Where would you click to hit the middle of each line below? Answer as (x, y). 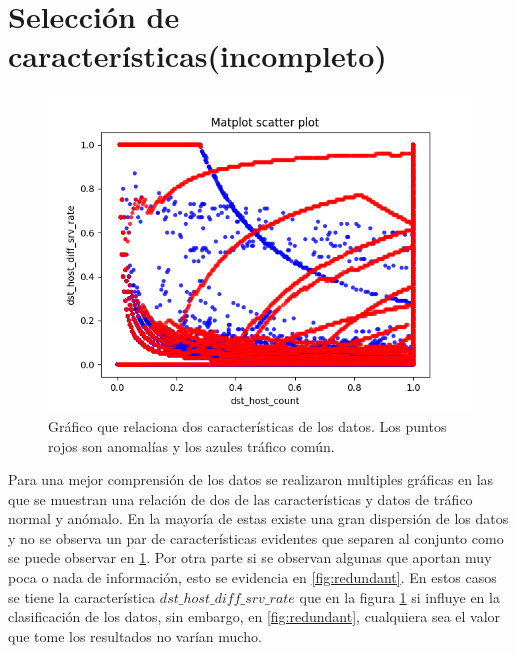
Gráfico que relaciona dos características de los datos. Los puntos (247, 425)
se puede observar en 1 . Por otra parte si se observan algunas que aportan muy (250, 557)
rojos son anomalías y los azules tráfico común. (191, 445)
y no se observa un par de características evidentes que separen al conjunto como (256, 537)
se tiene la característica (82, 596)
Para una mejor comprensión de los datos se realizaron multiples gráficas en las (251, 479)
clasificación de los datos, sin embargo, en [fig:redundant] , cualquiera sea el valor (254, 616)
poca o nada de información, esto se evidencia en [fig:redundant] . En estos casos (252, 577)
